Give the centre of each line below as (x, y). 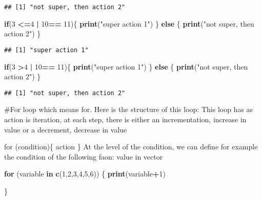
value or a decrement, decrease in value (66, 129)
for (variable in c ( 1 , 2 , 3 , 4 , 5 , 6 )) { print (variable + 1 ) (85, 174)
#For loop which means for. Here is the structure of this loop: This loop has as (129, 109)
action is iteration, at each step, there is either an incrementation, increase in (125, 119)
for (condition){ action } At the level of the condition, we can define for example (131, 147)
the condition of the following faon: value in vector (84, 156)
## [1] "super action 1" (46, 50)
